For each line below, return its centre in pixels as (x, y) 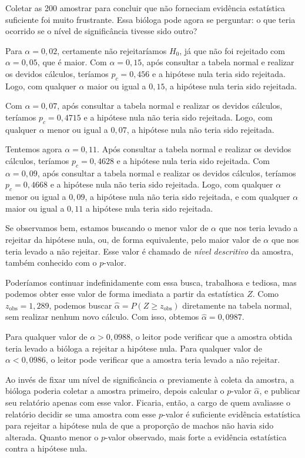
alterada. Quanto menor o (52, 437)
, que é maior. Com (72, 62)
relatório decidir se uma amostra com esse (81, 414)
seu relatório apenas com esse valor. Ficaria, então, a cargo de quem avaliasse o (148, 402)
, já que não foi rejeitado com (232, 50)
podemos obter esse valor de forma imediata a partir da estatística (125, 294)
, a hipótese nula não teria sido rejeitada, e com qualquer (187, 197)
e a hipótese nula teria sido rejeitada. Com (193, 160)
